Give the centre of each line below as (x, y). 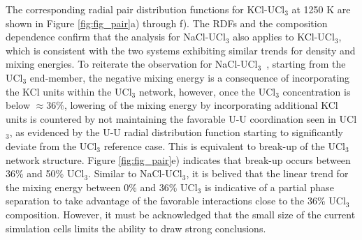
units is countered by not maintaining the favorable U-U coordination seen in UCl (181, 118)
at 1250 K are (321, 9)
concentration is (317, 91)
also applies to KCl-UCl (284, 37)
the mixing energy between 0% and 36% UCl (102, 187)
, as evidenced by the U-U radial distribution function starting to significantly (176, 132)
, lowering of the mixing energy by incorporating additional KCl (201, 105)
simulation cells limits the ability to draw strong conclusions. (136, 228)
